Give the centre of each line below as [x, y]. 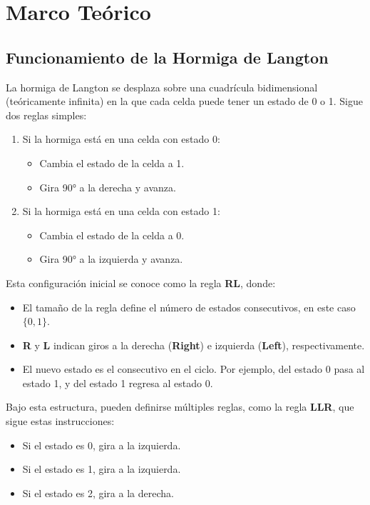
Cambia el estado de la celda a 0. [112, 235]
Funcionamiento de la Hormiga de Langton [167, 57]
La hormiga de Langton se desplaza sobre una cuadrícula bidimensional [162, 87]
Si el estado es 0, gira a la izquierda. [102, 445]
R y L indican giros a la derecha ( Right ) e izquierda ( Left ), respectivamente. [194, 345]
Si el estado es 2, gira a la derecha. [98, 492]
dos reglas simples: [46, 115]
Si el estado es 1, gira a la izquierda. [102, 469]
